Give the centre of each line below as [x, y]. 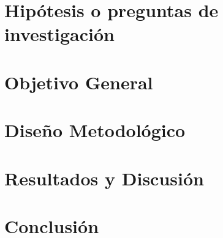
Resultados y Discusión [104, 178]
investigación [59, 34]
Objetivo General [79, 82]
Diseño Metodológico [95, 130]
